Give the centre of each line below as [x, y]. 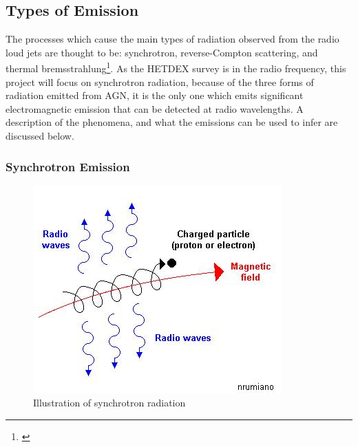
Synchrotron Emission [68, 166]
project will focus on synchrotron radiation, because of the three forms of [160, 81]
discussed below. [40, 136]
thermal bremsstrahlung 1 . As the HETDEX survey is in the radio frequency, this [176, 67]
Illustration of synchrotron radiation [109, 403]
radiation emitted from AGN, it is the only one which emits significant [155, 95]
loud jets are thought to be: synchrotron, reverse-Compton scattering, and [162, 52]
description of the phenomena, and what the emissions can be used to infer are [172, 122]
